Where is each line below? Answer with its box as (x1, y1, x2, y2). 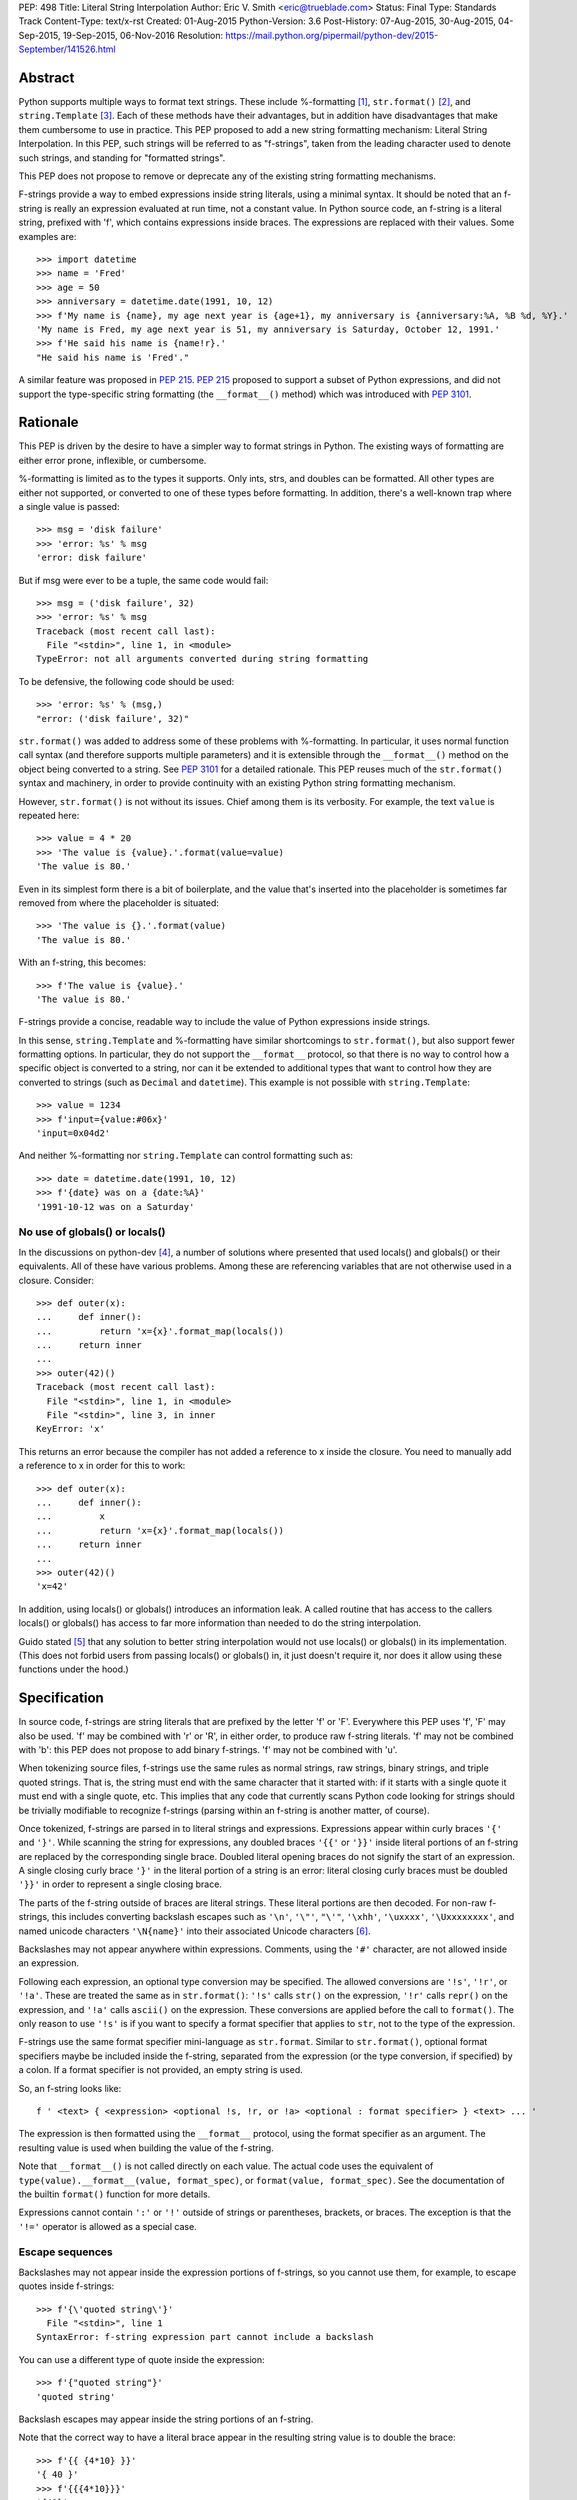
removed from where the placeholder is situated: (18, 896, 220, 909)
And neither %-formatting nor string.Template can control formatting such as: (18, 1150, 354, 1162)
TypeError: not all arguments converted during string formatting (36, 653, 369, 665)
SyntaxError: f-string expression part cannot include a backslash (36, 2331, 374, 2343)
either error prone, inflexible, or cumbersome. (18, 454, 207, 466)
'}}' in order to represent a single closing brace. (18, 1878, 222, 1890)
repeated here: (18, 810, 80, 821)
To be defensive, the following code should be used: (18, 675, 235, 687)
